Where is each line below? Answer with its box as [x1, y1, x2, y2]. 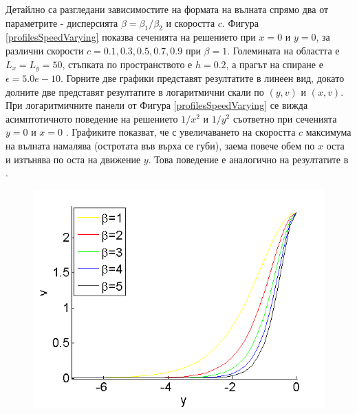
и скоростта [166, 15, 215, 30]
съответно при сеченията [232, 111, 337, 125]
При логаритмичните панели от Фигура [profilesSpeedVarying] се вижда [6, 98, 308, 112]
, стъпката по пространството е [62, 56, 193, 71]
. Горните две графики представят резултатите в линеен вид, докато [60, 71, 345, 85]
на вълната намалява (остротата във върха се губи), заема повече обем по [6, 138, 315, 152]
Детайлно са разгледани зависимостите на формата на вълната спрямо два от [6, 2, 329, 16]
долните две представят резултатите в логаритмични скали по [6, 84, 264, 99]
